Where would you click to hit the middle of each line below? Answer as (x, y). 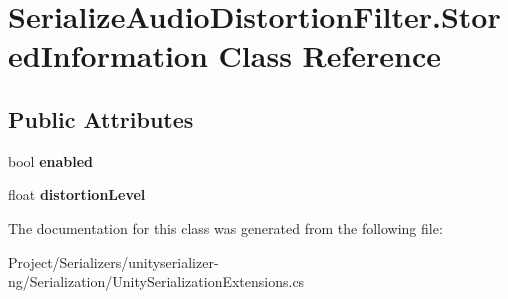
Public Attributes (101, 118)
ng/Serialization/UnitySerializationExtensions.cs (156, 281)
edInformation (108, 55)
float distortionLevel (77, 194)
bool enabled (51, 160)
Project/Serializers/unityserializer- (113, 261)
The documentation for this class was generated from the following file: (225, 227)
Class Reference (330, 55)
